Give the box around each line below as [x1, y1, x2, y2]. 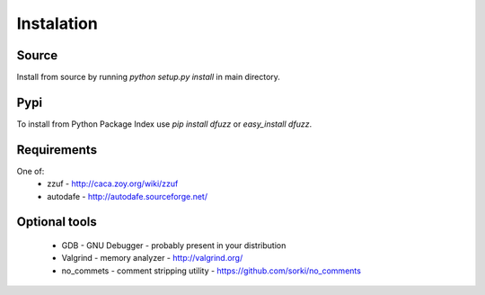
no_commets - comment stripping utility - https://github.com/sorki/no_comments [61, 265, 361, 276]
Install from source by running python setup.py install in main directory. [16, 72, 280, 83]
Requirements [16, 142, 98, 157]
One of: [16, 165, 45, 176]
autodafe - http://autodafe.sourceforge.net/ [47, 191, 208, 201]
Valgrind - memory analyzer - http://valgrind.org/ [61, 253, 243, 264]
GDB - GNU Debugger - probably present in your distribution [61, 240, 287, 251]
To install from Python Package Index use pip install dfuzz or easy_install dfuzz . [16, 118, 313, 130]
